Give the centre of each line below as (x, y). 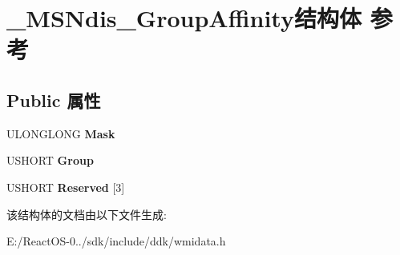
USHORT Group (50, 160)
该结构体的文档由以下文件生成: (87, 214)
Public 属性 (54, 100)
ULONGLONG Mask (61, 133)
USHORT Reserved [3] (66, 187)
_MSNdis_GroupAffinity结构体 (184, 18)
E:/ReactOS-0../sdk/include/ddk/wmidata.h (116, 241)
